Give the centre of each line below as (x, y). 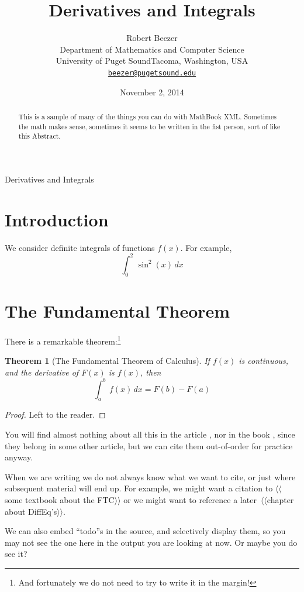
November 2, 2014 (152, 92)
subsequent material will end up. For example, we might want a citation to (139, 488)
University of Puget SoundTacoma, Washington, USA (152, 61)
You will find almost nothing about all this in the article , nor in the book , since (150, 434)
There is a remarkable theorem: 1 (63, 340)
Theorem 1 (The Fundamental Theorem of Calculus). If (107, 360)
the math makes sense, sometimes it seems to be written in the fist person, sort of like (149, 126)
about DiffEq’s (31, 511)
